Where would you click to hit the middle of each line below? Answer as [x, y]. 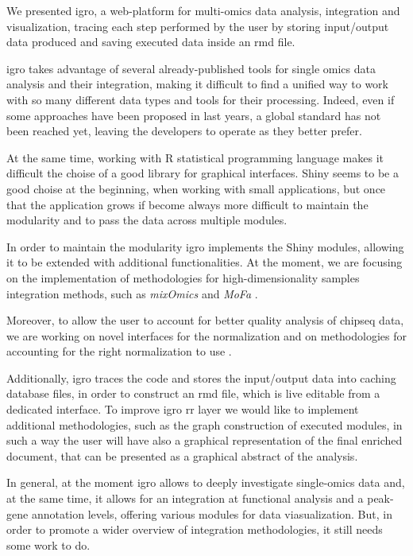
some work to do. [48, 544]
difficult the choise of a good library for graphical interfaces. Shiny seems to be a [203, 173]
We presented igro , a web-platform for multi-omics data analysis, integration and [203, 10]
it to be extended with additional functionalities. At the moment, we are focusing [205, 262]
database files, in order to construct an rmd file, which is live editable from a [193, 393]
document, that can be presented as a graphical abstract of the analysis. [182, 455]
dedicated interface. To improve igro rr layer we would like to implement [183, 409]
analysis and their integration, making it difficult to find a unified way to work [197, 84]
